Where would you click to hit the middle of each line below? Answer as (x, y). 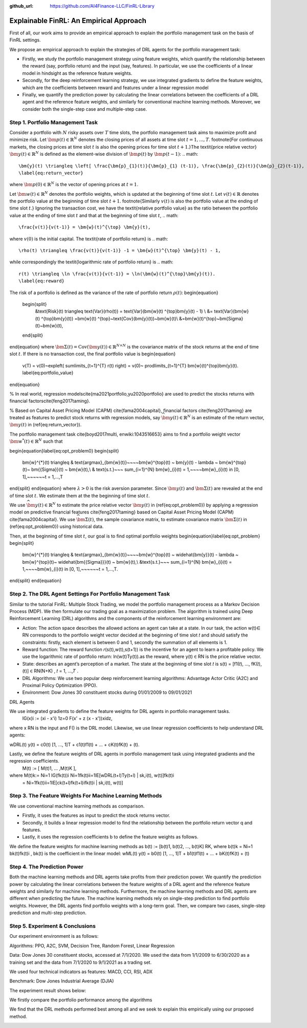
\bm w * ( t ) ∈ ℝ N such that (36, 441)
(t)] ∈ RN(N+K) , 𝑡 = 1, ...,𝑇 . (50, 671)
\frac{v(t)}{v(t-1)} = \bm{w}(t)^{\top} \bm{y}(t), (85, 227)
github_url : (21, 6)
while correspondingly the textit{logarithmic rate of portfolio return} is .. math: (91, 262)
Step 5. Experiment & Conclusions (52, 926)
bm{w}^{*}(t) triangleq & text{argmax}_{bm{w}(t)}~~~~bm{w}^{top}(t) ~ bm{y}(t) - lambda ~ (120, 462)
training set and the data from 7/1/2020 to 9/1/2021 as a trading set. (81, 962)
